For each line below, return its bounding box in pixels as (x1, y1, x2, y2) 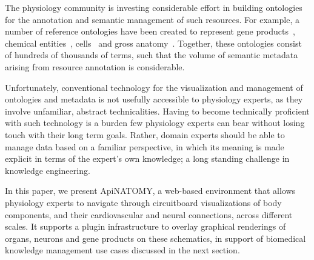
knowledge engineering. (5, 164, 90, 176)
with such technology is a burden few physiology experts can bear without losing (5, 116, 305, 129)
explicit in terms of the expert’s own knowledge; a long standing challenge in (5, 152, 290, 165)
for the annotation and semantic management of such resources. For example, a (5, 13, 299, 25)
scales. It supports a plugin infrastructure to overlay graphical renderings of (5, 220, 286, 233)
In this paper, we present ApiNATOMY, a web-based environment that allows (5, 184, 296, 197)
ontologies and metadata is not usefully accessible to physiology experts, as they (5, 93, 303, 105)
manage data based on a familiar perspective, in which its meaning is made (5, 140, 284, 153)
